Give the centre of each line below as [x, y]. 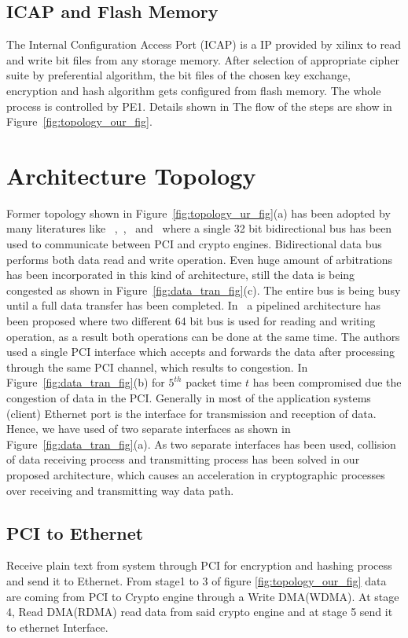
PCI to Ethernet [75, 532]
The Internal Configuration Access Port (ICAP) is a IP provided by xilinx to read [204, 44]
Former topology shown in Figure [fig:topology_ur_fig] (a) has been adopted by [198, 213]
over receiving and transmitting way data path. [120, 490]
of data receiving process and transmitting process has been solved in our [183, 459]
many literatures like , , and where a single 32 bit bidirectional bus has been [199, 228]
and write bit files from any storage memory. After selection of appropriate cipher [203, 59]
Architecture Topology [131, 175]
